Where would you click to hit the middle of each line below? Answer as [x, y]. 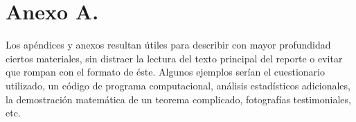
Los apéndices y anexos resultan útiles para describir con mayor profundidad [168, 45]
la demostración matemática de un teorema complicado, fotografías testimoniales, [178, 99]
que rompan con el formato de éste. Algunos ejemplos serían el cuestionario [165, 72]
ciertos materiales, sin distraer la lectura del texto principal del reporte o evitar [174, 58]
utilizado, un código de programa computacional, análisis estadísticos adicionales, [178, 85]
